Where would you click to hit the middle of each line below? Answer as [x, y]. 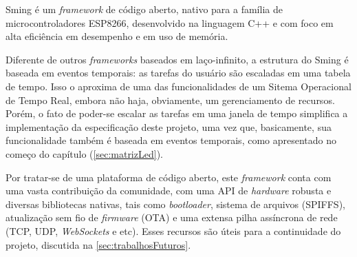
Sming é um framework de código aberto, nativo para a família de [144, 9]
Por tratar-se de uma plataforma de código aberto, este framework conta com [169, 177]
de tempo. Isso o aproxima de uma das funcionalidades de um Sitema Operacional [178, 86]
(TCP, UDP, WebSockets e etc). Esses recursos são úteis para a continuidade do [173, 230]
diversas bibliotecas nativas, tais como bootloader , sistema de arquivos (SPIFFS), [175, 204]
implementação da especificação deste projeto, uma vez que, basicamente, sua [169, 126]
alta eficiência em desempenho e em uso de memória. [117, 36]
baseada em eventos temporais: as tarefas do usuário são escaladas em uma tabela [178, 73]
